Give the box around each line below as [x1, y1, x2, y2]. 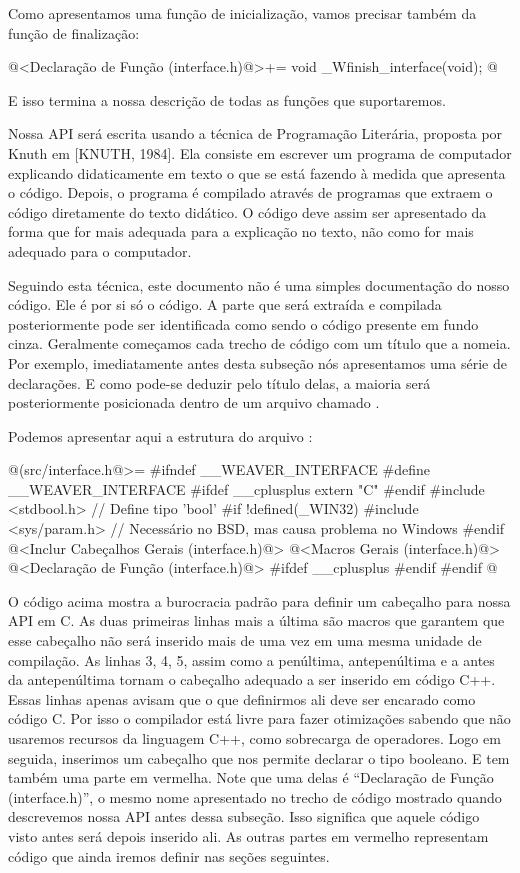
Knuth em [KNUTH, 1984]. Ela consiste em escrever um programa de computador [8, 142, 512, 163]
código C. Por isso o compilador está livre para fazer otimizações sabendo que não [8, 708, 511, 729]
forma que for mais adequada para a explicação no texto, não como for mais [8, 221, 474, 242]
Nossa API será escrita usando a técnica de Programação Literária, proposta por [8, 123, 503, 144]
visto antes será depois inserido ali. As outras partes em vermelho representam [8, 825, 489, 846]
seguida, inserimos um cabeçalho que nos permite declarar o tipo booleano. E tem [8, 747, 510, 768]
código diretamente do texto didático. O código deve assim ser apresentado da [8, 201, 487, 222]
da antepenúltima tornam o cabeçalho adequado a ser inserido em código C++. [8, 669, 496, 690]
